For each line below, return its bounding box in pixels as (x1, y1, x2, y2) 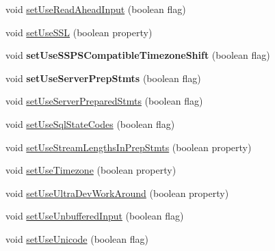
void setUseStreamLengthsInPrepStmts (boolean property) (5, 140, 252, 154)
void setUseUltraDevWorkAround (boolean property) (5, 185, 229, 200)
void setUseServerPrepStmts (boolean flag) (5, 70, 201, 85)
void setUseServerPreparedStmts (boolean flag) (5, 94, 203, 108)
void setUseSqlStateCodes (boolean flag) (5, 116, 175, 131)
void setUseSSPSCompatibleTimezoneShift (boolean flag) (5, 48, 270, 62)
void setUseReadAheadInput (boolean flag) (5, 2, 186, 16)
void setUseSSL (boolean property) (5, 25, 153, 39)
